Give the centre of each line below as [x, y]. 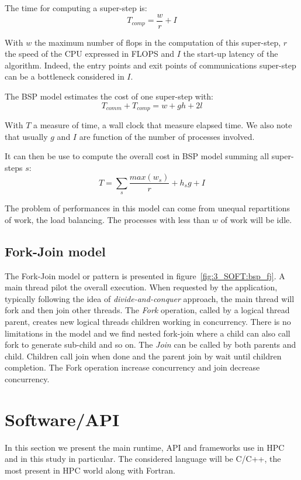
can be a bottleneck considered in [65, 76]
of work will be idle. [256, 219]
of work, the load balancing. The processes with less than [107, 219]
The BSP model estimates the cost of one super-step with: [109, 96]
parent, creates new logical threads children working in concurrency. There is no [148, 322]
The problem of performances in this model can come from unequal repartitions [148, 208]
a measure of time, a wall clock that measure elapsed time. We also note [163, 125]
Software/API [62, 419]
